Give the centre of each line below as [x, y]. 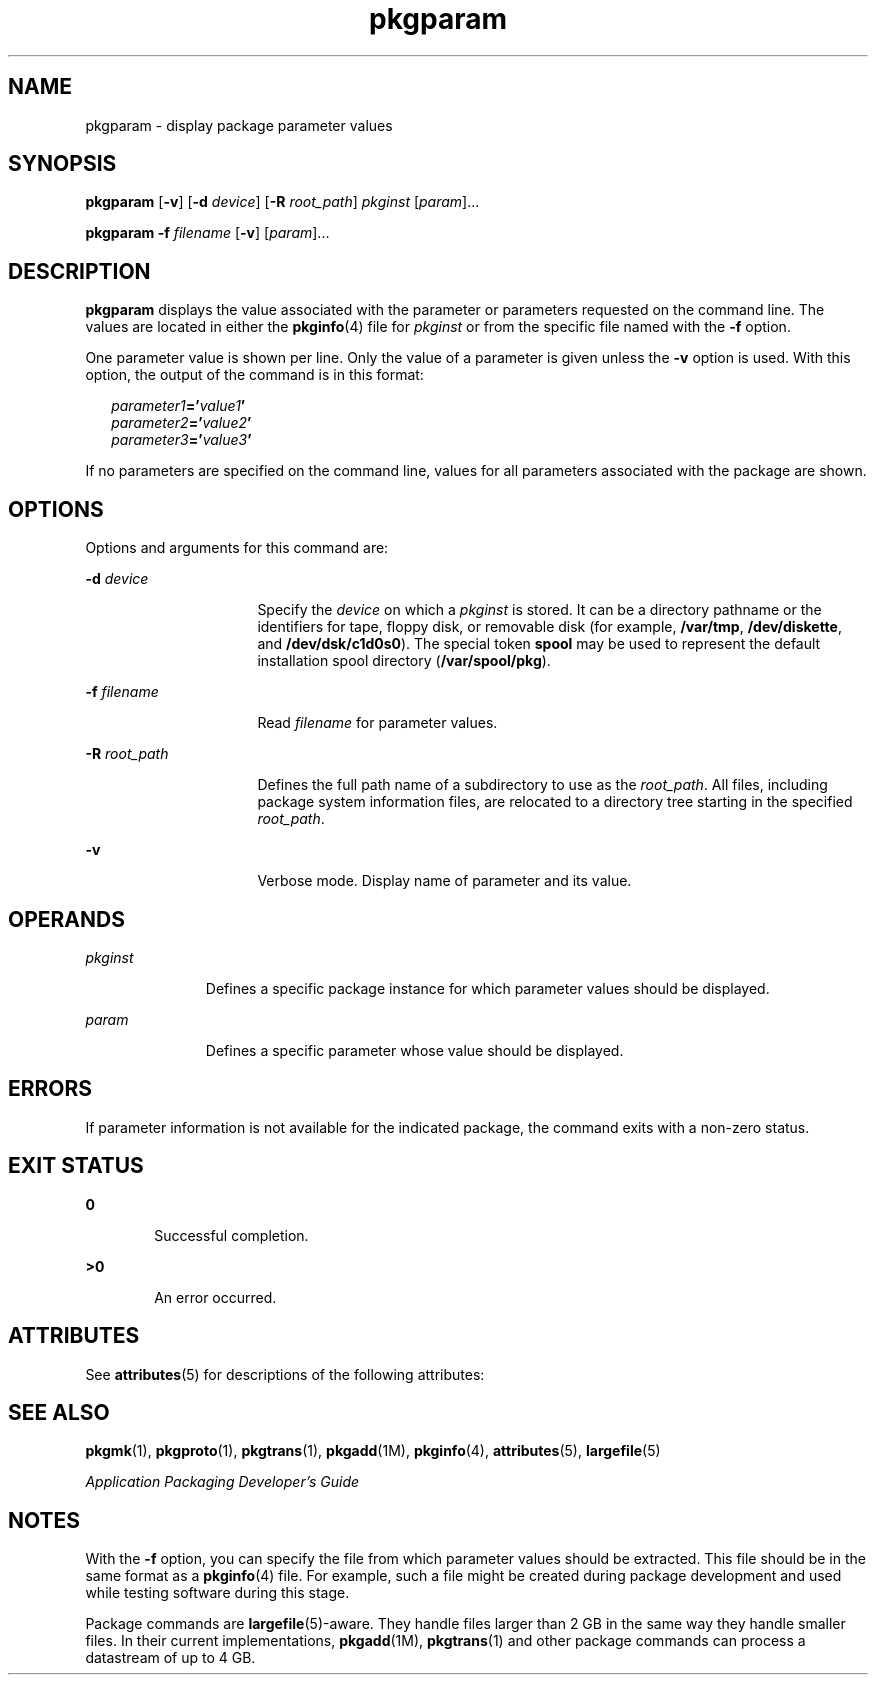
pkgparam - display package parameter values [239, 125]
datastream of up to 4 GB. [170, 1658]
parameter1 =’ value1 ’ [178, 406]
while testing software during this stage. [217, 1593]
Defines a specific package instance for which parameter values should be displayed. [487, 988]
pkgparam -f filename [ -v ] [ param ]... [207, 233]
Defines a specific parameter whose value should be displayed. [414, 1050]
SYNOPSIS [62, 164]
